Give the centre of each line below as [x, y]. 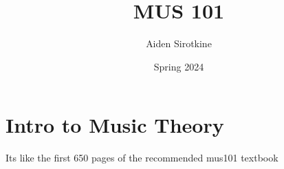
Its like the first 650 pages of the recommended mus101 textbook [142, 158]
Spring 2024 [179, 66]
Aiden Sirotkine [179, 43]
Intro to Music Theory [115, 125]
